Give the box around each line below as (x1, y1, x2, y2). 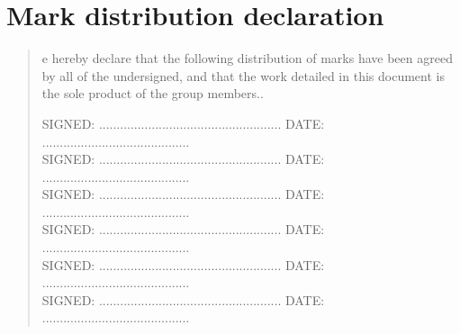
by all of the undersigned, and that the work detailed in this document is (41, 66, 445, 85)
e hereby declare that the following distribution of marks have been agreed (41, 49, 453, 68)
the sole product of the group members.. (41, 84, 264, 103)
